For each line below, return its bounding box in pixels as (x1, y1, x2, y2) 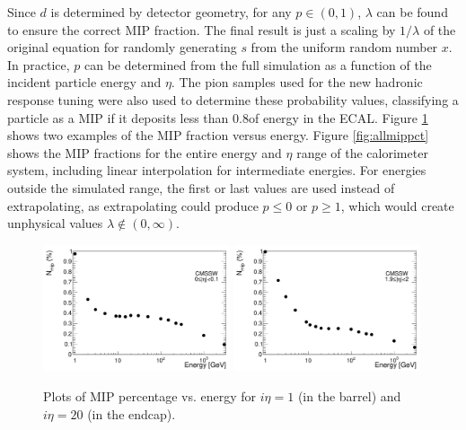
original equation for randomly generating (7, 38, 237, 57)
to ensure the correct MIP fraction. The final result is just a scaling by (7, 20, 396, 39)
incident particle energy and (7, 73, 162, 92)
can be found (376, 3, 448, 21)
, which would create (340, 196, 454, 215)
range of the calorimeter (296, 143, 428, 162)
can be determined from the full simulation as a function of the (84, 55, 432, 74)
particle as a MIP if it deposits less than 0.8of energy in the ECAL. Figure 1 (7, 108, 428, 127)
